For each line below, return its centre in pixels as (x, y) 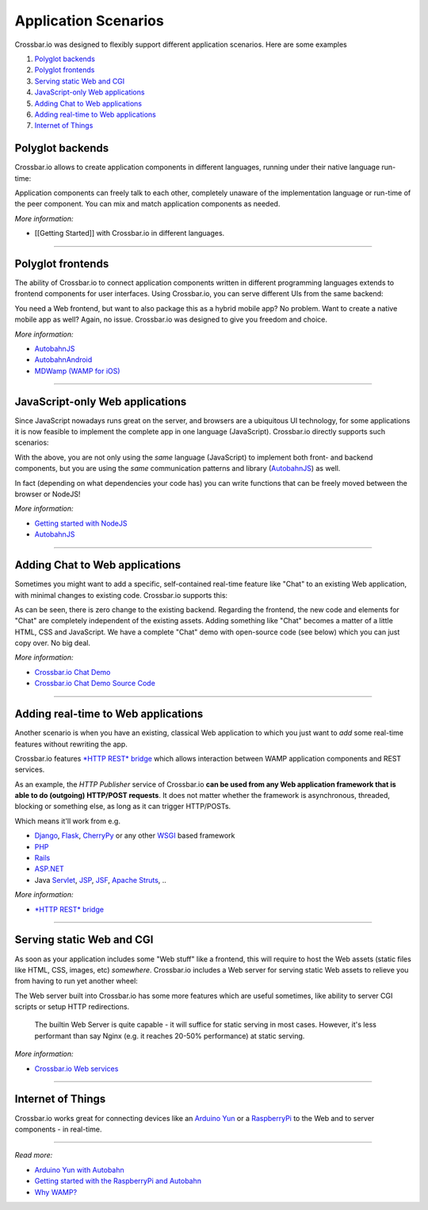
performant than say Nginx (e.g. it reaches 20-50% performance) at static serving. (170, 1035)
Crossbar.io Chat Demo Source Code (95, 684)
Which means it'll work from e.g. (67, 821)
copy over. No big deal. (53, 643)
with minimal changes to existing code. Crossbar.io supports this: (121, 595)
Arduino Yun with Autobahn (79, 1170)
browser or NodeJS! (48, 494)
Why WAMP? (56, 1192)
